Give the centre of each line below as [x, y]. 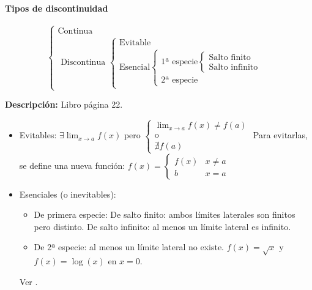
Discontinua [83, 63]
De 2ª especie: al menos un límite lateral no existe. [129, 247]
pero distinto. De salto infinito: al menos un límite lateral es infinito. [162, 226]
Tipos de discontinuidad [57, 8]
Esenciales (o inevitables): [68, 194]
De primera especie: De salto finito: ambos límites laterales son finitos [165, 214]
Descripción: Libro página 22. [64, 104]
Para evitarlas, [280, 135]
